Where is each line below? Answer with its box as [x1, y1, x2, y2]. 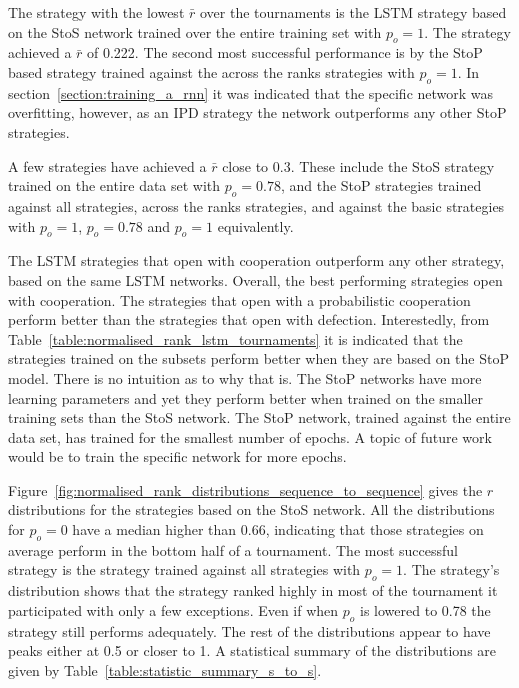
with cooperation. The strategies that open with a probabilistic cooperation [8, 289, 471, 310]
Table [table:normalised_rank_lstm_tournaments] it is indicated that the [8, 328, 463, 349]
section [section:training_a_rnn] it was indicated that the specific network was [8, 82, 494, 103]
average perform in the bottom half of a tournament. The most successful [8, 539, 459, 560]
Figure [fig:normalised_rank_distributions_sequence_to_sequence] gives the [8, 479, 483, 500]
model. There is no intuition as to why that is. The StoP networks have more [8, 367, 482, 388]
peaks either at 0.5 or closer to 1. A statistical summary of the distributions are [8, 640, 497, 661]
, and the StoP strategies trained [280, 175, 482, 196]
